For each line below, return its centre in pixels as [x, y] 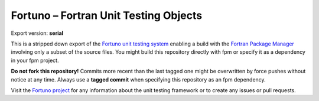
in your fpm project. [35, 60]
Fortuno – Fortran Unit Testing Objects [107, 15]
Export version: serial [37, 33]
